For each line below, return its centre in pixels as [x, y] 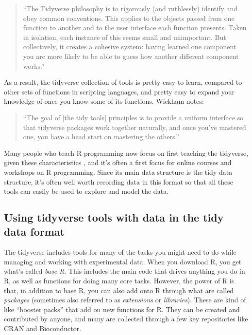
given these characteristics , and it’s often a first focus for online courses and [118, 162]
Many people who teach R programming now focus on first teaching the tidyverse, [126, 153]
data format [34, 232]
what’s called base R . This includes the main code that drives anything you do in [125, 271]
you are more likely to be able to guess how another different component [131, 56]
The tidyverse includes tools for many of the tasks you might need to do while [120, 252]
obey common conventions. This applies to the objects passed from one [129, 18]
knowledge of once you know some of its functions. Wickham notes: [104, 101]
